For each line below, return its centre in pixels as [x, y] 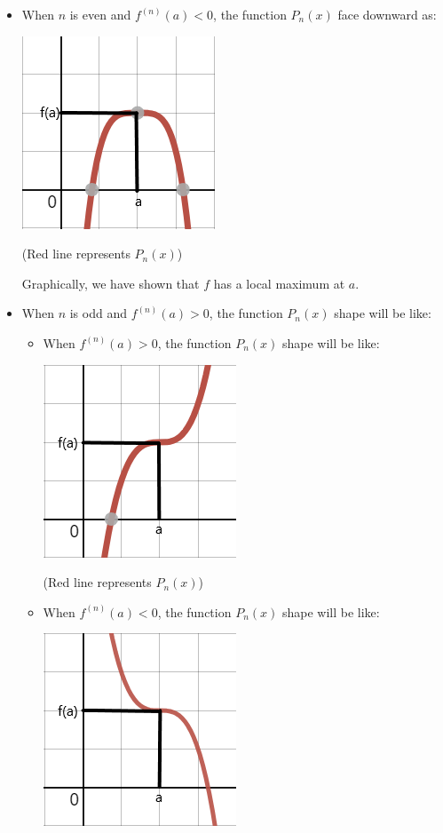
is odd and [98, 313]
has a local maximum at [279, 283]
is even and [100, 14]
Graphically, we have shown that [111, 283]
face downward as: [387, 14]
